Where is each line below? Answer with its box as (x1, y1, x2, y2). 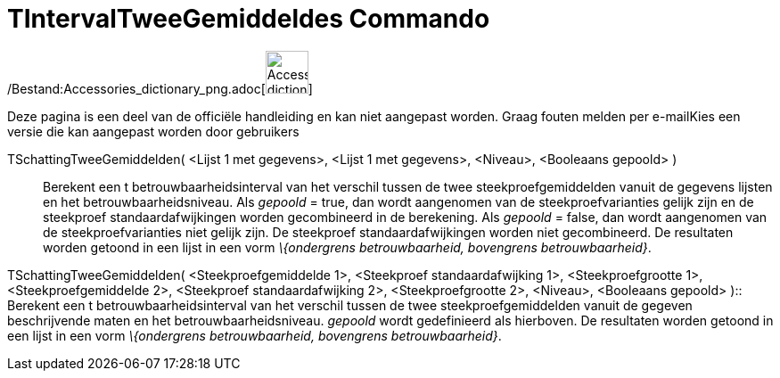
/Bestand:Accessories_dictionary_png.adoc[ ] (7, 80, 313, 96)
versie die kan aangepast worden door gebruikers (7, 123, 300, 139)
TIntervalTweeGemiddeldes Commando (7, 4, 490, 34)
